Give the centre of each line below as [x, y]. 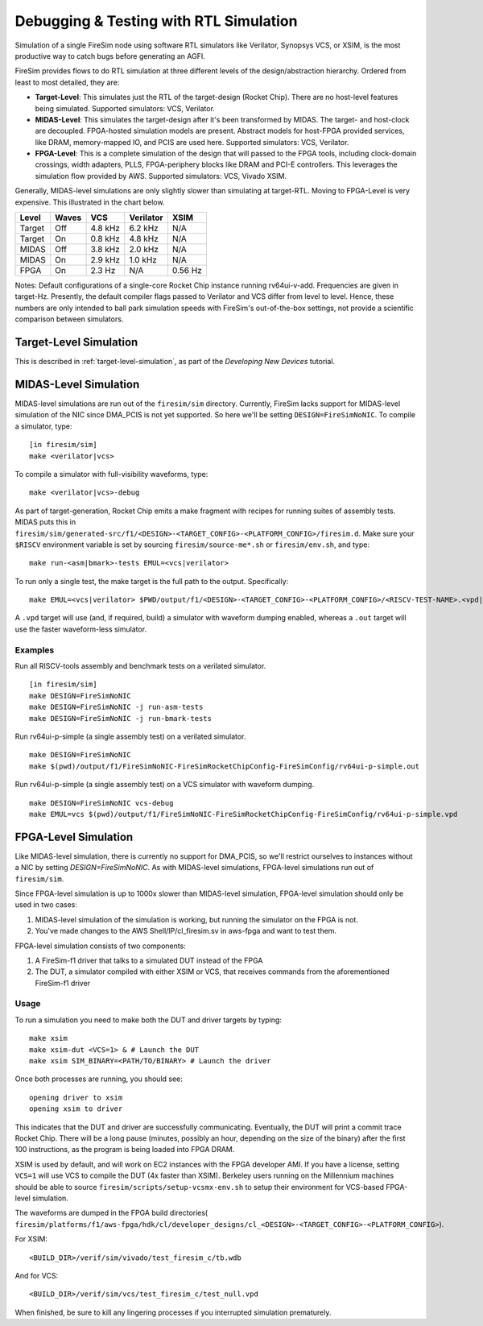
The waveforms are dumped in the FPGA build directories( [111, 1213]
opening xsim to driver [76, 1109]
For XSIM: [31, 1239]
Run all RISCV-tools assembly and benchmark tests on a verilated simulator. [140, 666]
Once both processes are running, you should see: [99, 1079]
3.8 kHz [105, 250]
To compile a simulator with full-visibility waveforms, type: [111, 474]
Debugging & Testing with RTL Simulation [156, 21]
